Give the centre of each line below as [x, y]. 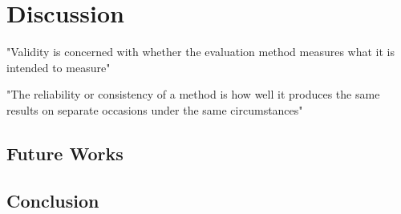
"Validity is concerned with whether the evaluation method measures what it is [200, 52]
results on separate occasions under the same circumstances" [155, 109]
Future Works [65, 153]
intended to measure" [59, 67]
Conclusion [53, 200]
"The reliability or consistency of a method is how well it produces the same [193, 94]
